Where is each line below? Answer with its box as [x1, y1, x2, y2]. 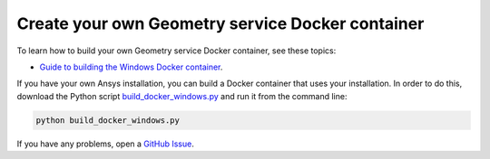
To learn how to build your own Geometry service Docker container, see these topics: [16, 45, 337, 56]
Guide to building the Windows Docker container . [39, 61, 223, 72]
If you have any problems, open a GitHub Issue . [16, 138, 194, 149]
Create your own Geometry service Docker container [16, 14, 425, 33]
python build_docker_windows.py [35, 115, 181, 126]
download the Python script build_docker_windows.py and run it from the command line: [16, 90, 348, 101]
